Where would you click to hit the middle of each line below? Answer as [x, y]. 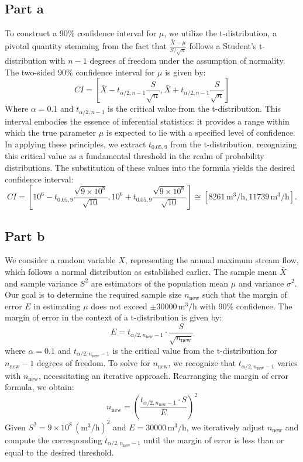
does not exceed [119, 306]
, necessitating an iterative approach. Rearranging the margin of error [163, 375]
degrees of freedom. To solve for [93, 363]
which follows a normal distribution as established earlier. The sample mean [141, 271]
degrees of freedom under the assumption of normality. [187, 61]
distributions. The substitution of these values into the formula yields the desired [150, 167]
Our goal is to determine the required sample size [93, 294]
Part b [25, 235]
